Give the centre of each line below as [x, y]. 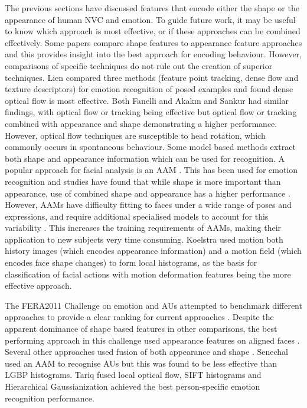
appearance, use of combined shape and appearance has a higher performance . [148, 193]
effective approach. [38, 285]
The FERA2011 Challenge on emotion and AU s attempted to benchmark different [153, 305]
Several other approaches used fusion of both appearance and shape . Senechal [146, 352]
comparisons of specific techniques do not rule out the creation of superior [139, 65]
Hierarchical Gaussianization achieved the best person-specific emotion [133, 386]
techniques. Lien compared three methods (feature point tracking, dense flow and [152, 77]
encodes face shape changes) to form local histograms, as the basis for [131, 262]
